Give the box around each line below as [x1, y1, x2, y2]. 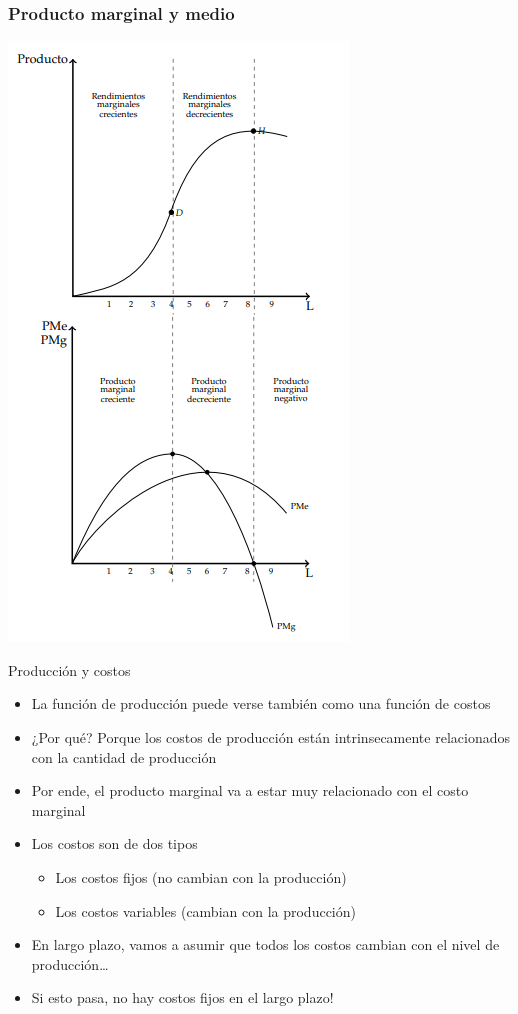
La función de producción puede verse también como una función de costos [31, 693, 491, 714]
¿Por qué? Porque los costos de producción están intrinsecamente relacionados [31, 727, 510, 747]
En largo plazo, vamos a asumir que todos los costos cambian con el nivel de [31, 934, 500, 955]
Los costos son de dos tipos [31, 833, 198, 854]
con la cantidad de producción [31, 746, 217, 767]
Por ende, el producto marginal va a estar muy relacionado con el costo [31, 780, 469, 801]
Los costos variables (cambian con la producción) [55, 900, 356, 921]
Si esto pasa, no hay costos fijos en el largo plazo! [31, 987, 334, 1008]
